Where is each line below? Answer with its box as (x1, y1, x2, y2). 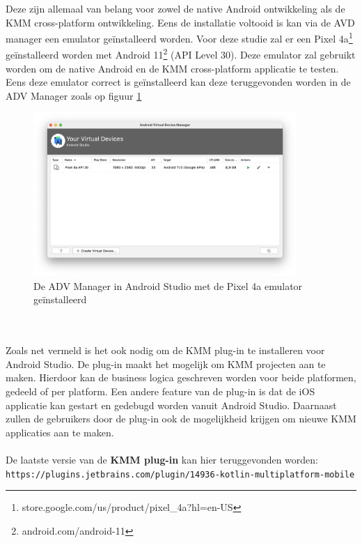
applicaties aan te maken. (6, 425, 114, 439)
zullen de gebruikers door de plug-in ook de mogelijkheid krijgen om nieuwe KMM (6, 411, 356, 426)
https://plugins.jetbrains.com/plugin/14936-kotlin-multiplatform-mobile (6, 469, 355, 480)
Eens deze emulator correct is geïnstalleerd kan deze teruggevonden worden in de (6, 75, 351, 89)
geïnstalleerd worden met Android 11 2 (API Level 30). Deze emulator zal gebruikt (6, 45, 356, 62)
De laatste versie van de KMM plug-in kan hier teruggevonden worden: (6, 452, 319, 466)
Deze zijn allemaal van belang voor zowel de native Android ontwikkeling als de (6, 1, 345, 15)
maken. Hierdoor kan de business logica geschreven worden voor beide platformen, (6, 370, 356, 385)
